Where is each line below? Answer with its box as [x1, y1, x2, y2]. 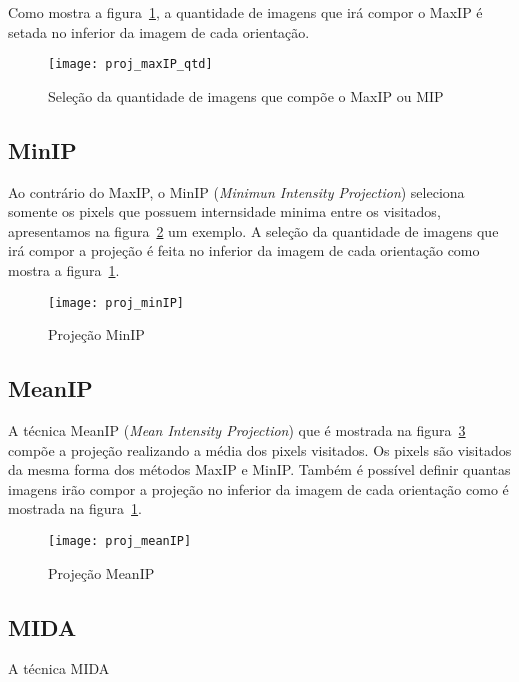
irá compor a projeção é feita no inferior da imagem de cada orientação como [8, 240, 480, 261]
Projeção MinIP [48, 324, 145, 345]
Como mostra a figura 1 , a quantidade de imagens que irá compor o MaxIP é [8, 2, 483, 22]
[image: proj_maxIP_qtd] [48, 57, 213, 72]
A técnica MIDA [8, 658, 110, 679]
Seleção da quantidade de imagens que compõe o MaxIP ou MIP [48, 85, 444, 106]
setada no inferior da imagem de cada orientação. [8, 21, 310, 42]
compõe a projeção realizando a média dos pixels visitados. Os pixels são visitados [8, 439, 512, 460]
